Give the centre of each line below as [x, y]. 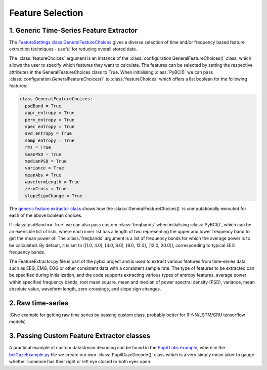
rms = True [38, 147]
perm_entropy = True [50, 120]
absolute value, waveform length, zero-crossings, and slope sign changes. [85, 289]
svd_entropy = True [48, 134]
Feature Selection [46, 13]
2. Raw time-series [39, 303]
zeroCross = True [46, 189]
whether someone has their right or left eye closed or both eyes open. [80, 362]
